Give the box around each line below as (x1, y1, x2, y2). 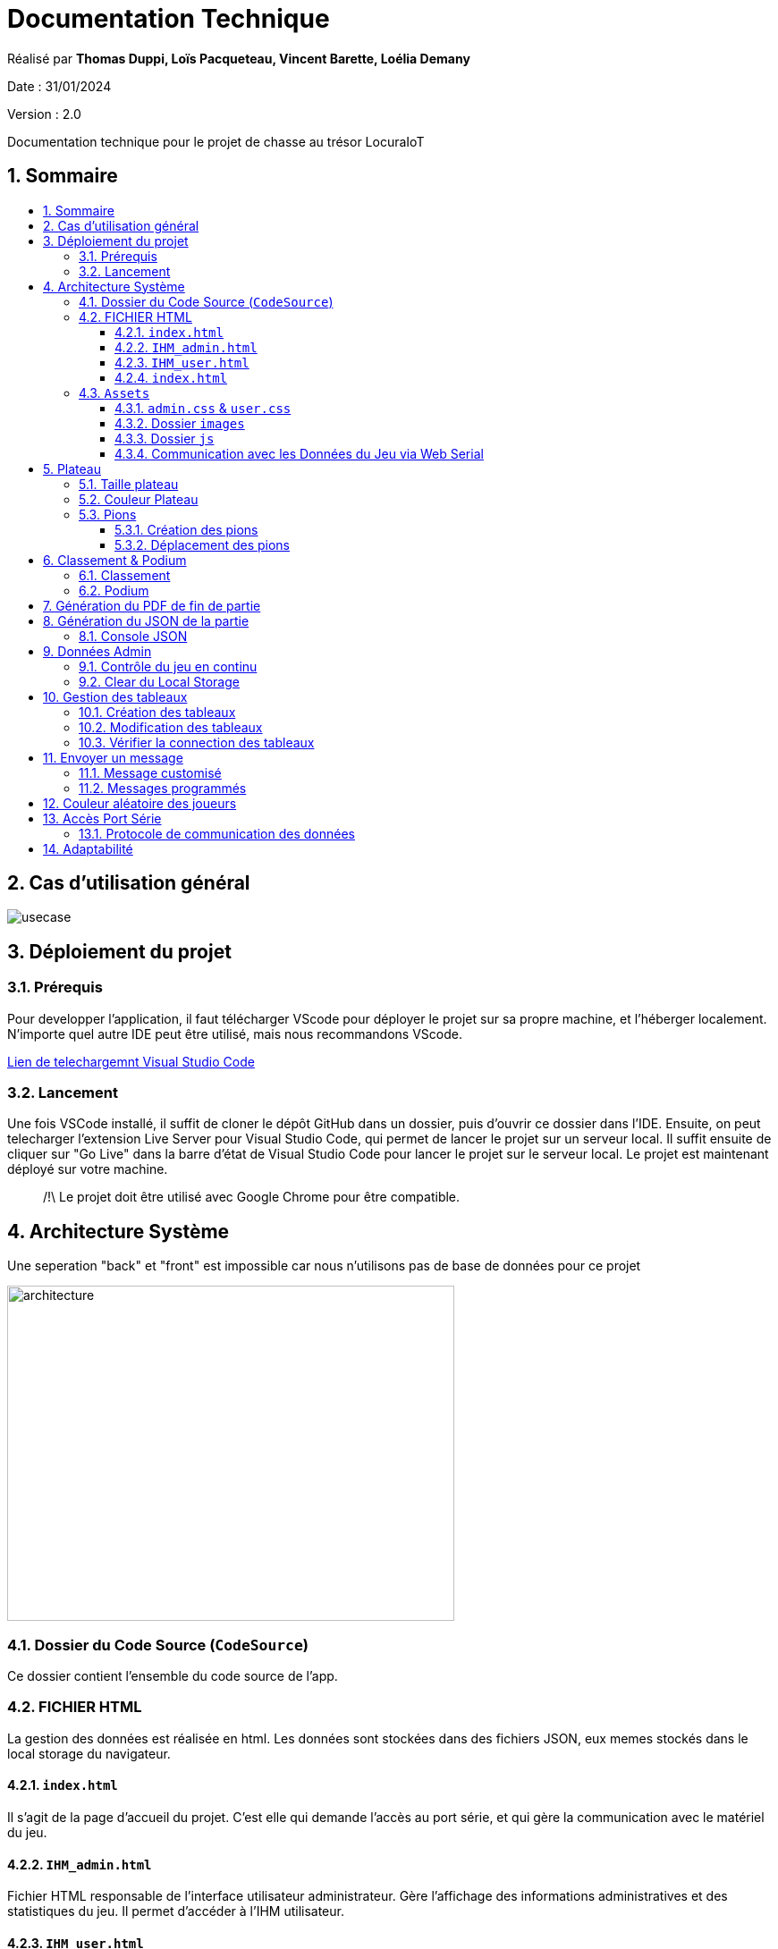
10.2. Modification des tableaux (79, 719, 263, 735)
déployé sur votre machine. (7, 1161, 168, 1177)
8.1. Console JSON (79, 628, 188, 644)
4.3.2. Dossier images (114, 415, 245, 431)
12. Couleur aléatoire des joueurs (43, 795, 237, 811)
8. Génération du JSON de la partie (43, 612, 249, 629)
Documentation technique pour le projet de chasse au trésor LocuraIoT (7, 133, 425, 149)
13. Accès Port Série (43, 810, 162, 826)
